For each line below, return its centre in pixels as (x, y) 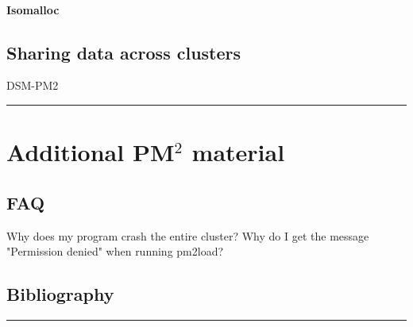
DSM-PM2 (33, 85)
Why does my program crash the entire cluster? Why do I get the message (188, 235)
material (238, 152)
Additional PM (91, 152)
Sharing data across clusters (124, 52)
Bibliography (60, 294)
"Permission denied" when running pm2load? (115, 251)
